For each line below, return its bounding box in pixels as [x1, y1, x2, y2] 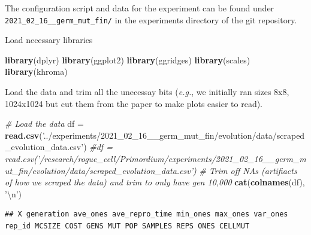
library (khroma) [5, 65, 68, 78]
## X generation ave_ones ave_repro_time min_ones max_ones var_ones [5, 210, 288, 219]
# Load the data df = [5, 117, 84, 130]
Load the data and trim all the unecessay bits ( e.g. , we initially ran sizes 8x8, [5, 86, 289, 98]
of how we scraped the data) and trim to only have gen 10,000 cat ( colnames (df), [5, 176, 305, 188]
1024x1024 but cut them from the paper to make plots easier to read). [5, 97, 263, 109]
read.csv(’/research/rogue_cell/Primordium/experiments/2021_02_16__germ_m [5, 152, 306, 164]
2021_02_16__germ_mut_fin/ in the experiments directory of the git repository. [5, 13, 297, 26]
